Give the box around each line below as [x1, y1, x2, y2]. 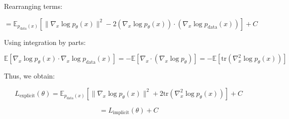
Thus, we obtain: [4, 71, 55, 81]
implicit [113, 110, 129, 116]
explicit [19, 93, 35, 99]
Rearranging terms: [4, 1, 62, 11]
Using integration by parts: [4, 37, 86, 47]
